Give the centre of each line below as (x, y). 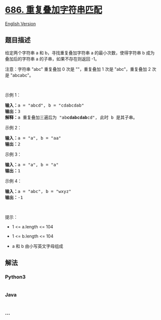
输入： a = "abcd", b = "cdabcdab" (45, 105)
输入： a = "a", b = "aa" (33, 138)
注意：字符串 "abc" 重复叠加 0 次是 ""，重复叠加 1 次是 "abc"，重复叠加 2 (78, 69)
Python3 (15, 277)
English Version (21, 24)
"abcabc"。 (22, 75)
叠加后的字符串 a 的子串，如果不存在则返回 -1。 (52, 59)
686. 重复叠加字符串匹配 (54, 10)
